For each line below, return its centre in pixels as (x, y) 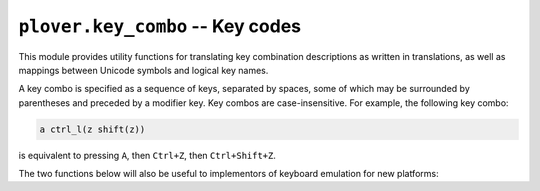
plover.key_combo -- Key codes (160, 26)
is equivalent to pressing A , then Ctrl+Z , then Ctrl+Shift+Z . (147, 155)
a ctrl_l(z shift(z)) (92, 129)
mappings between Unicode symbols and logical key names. (143, 70)
